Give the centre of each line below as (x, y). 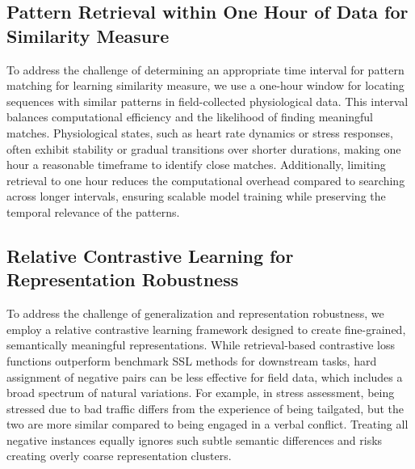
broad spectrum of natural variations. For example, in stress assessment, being (201, 393)
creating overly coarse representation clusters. (119, 456)
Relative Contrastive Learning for (150, 255)
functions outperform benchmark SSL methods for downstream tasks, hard (192, 360)
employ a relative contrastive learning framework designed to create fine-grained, (206, 329)
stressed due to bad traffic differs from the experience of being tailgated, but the (205, 408)
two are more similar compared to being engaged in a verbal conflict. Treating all (207, 424)
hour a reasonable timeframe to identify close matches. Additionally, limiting (196, 165)
